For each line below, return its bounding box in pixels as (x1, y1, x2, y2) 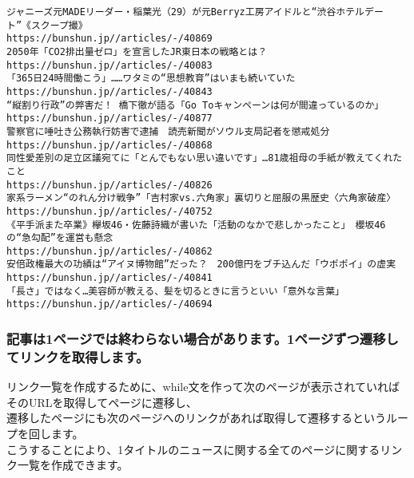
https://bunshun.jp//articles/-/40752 (6, 205, 213, 217)
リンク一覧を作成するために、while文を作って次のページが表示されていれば (6, 378, 400, 395)
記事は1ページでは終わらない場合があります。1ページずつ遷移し (6, 329, 399, 349)
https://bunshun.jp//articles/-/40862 (6, 245, 213, 257)
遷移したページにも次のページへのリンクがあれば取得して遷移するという (6, 409, 387, 426)
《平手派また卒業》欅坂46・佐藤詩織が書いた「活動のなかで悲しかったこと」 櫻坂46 (6, 219, 386, 231)
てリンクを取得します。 (6, 346, 149, 366)
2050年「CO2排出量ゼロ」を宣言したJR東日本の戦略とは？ (6, 45, 268, 57)
